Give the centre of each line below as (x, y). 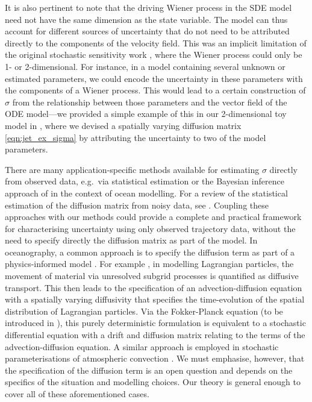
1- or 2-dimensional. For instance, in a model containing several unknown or (145, 66)
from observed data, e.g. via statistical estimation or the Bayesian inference (145, 181)
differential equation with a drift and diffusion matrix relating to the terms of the (155, 335)
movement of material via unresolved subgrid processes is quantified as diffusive (152, 276)
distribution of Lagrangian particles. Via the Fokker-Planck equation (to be (144, 311)
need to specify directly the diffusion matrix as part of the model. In (131, 240)
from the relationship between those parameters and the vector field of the (150, 102)
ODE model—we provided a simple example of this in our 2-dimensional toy (146, 114)
